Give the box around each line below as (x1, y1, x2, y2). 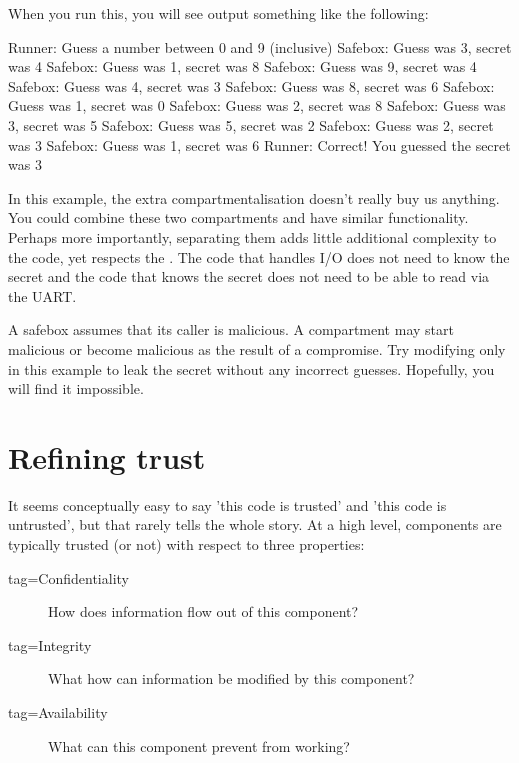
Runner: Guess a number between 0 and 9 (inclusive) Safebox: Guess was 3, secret (8, 36, 512, 57)
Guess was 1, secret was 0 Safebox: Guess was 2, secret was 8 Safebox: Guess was (8, 95, 506, 116)
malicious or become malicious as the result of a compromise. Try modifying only (8, 338, 506, 359)
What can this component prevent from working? (48, 735, 350, 756)
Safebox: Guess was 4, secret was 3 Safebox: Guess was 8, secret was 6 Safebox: (8, 75, 495, 96)
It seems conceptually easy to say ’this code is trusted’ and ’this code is (8, 494, 447, 515)
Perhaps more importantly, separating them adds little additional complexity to (8, 226, 497, 247)
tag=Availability (8, 701, 108, 722)
